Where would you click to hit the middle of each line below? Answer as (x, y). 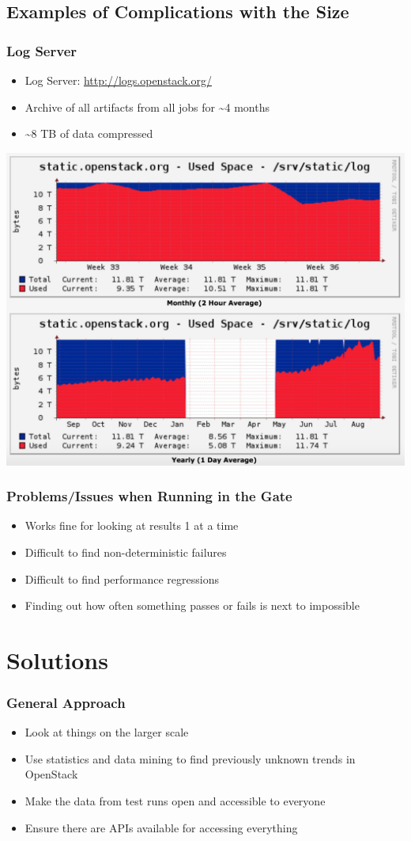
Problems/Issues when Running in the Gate (149, 496)
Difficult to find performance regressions (122, 578)
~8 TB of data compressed (89, 133)
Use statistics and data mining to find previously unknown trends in (190, 758)
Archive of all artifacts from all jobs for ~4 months (147, 107)
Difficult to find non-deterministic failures (126, 552)
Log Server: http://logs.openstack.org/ (118, 80)
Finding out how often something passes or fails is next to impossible (192, 605)
